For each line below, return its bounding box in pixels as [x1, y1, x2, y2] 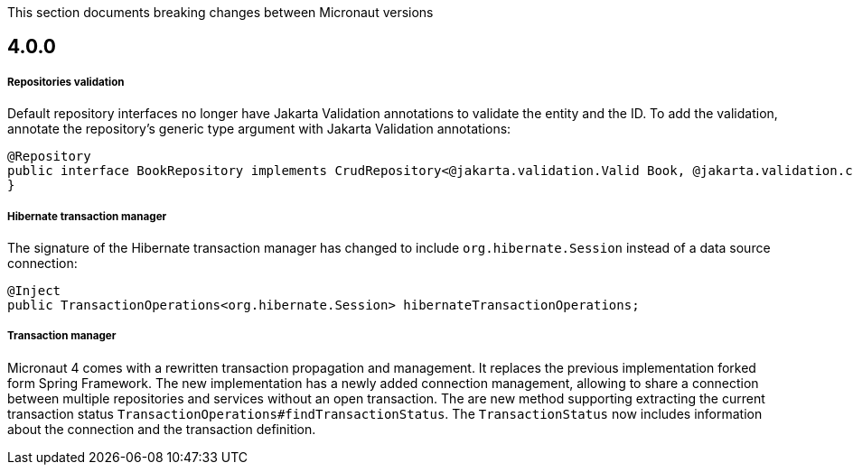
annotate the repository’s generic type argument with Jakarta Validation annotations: [7, 121, 511, 137]
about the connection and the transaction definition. [7, 421, 316, 437]
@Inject [7, 282, 61, 298]
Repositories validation [7, 75, 125, 88]
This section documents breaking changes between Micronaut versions [7, 5, 434, 20]
